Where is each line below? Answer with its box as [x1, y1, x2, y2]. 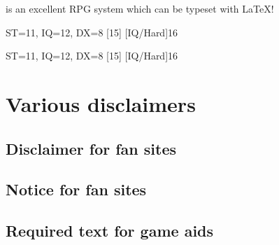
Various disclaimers [6, 89, 196, 118]
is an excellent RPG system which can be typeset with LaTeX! [6, 1, 274, 15]
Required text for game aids [6, 220, 214, 241]
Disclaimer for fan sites [6, 137, 177, 159]
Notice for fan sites [6, 178, 147, 200]
